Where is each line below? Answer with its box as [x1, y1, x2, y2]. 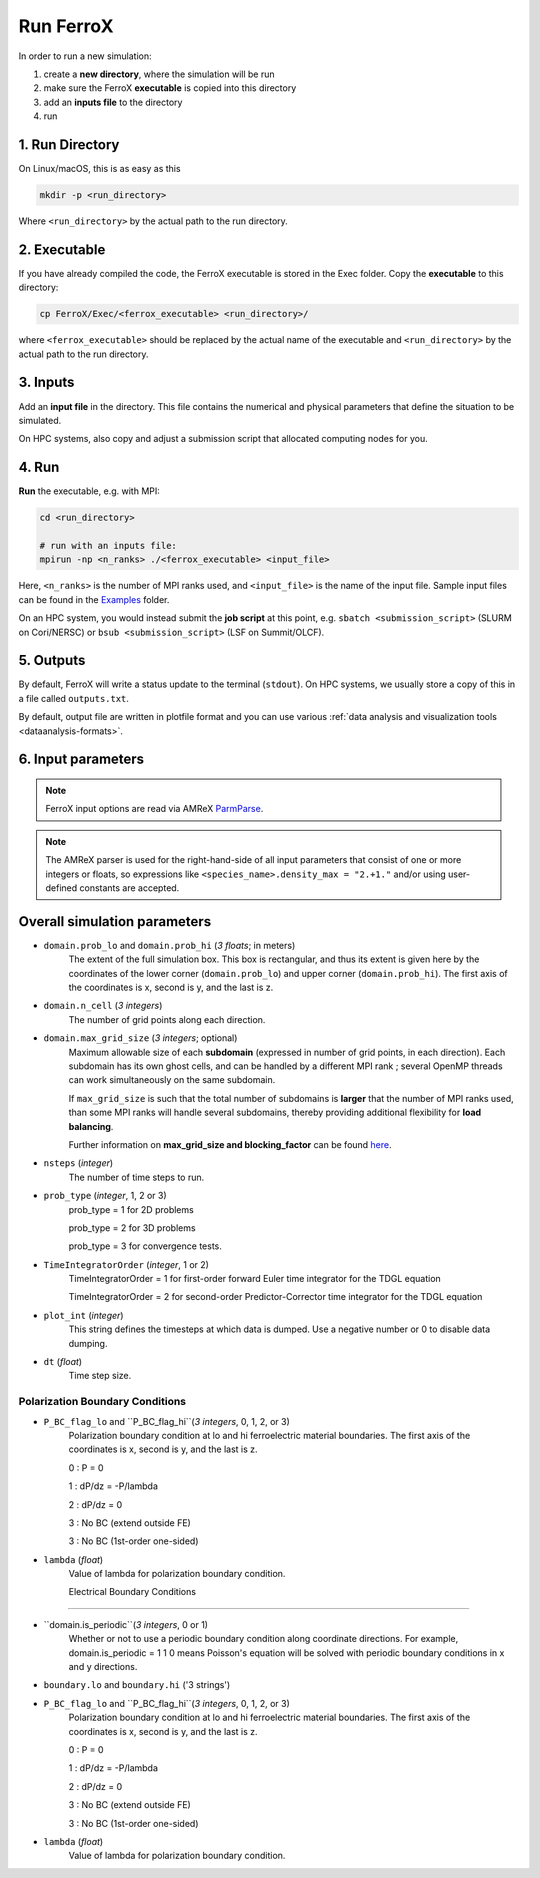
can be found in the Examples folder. [18, 593, 170, 605]
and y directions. [68, 1661, 138, 1673]
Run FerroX [18, 15, 114, 37]
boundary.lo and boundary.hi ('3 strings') [43, 1679, 231, 1691]
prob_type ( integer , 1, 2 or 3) [43, 1190, 167, 1202]
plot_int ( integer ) [43, 1309, 124, 1321]
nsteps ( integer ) [43, 1157, 114, 1169]
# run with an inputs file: [39, 540, 177, 551]
